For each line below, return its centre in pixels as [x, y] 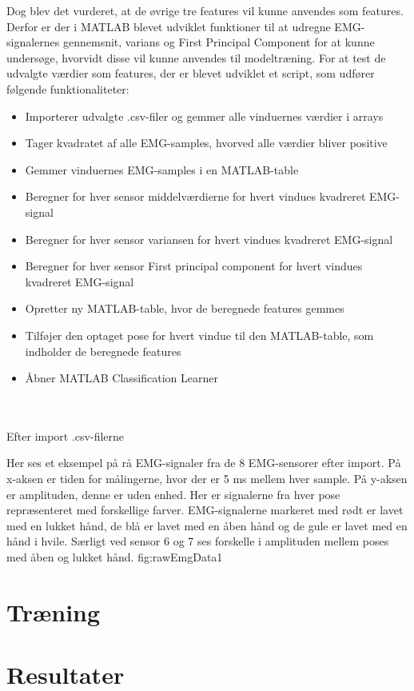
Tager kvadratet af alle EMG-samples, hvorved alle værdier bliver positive [206, 143]
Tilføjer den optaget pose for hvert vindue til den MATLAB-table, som [199, 335]
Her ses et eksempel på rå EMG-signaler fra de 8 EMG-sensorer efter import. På [204, 463]
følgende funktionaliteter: [68, 88]
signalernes [33, 42]
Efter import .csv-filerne [66, 435]
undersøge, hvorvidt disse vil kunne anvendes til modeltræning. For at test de [196, 57]
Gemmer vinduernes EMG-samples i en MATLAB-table [162, 169]
